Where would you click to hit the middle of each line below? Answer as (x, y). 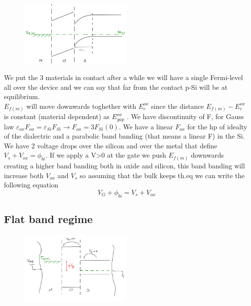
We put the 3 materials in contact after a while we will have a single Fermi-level (124, 77)
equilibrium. (22, 96)
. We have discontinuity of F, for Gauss (185, 116)
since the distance (178, 106)
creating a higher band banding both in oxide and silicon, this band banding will (125, 165)
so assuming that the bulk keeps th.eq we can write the (162, 175)
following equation (31, 185)
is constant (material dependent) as (57, 116)
